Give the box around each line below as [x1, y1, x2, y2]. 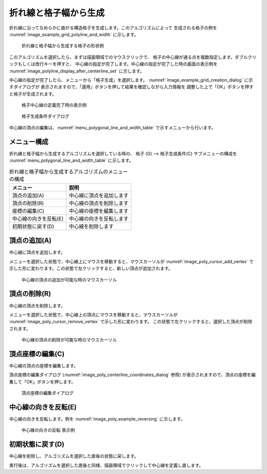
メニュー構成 [9, 138, 48, 146]
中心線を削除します [69, 223, 114, 230]
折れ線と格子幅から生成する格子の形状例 [21, 43, 104, 49]
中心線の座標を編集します [69, 207, 129, 214]
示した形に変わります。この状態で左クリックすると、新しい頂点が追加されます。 [9, 265, 173, 272]
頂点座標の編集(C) [9, 349, 65, 358]
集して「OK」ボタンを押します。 [9, 379, 76, 384]
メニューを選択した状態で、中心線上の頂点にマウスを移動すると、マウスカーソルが [9, 312, 178, 318]
